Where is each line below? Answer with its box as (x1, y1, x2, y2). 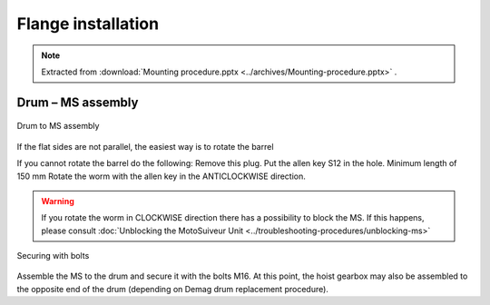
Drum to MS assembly (16, 121, 100, 132)
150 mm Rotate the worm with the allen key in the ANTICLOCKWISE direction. (16, 171, 306, 182)
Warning (41, 195, 74, 206)
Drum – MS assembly (16, 94, 139, 110)
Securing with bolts (16, 251, 90, 261)
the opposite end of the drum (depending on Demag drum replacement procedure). (16, 283, 328, 294)
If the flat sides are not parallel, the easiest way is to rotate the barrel (16, 141, 274, 152)
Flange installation (16, 14, 159, 34)
